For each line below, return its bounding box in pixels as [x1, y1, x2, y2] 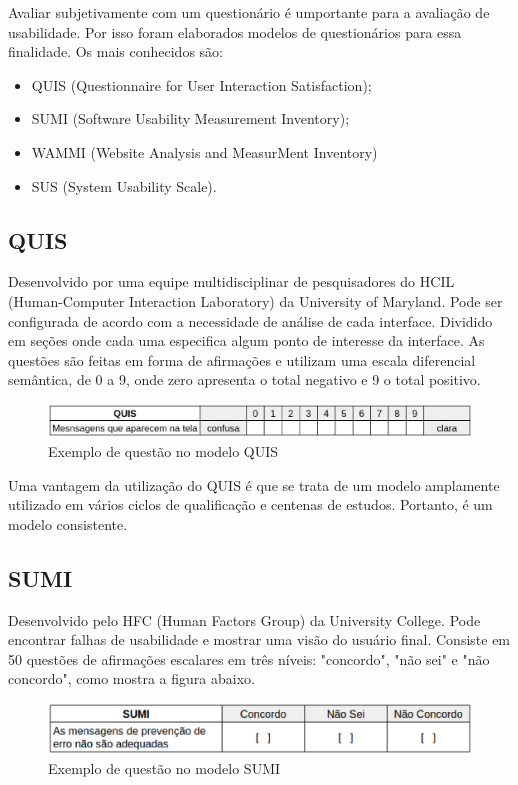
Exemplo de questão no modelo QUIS [48, 441, 279, 462]
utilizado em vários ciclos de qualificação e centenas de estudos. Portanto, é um [8, 494, 493, 515]
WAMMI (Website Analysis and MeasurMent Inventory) [31, 141, 378, 162]
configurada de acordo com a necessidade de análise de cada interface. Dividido [8, 310, 493, 331]
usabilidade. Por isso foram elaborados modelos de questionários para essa [8, 21, 462, 42]
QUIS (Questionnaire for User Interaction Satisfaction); [31, 74, 372, 95]
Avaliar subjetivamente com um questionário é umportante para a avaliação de [8, 2, 490, 22]
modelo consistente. [8, 513, 128, 534]
